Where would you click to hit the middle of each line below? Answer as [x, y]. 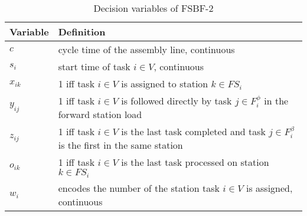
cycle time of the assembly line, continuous [146, 49]
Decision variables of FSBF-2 [153, 8]
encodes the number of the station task [139, 188]
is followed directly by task [177, 101]
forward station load [100, 114]
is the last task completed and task [193, 132]
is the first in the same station [120, 145]
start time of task [94, 66]
